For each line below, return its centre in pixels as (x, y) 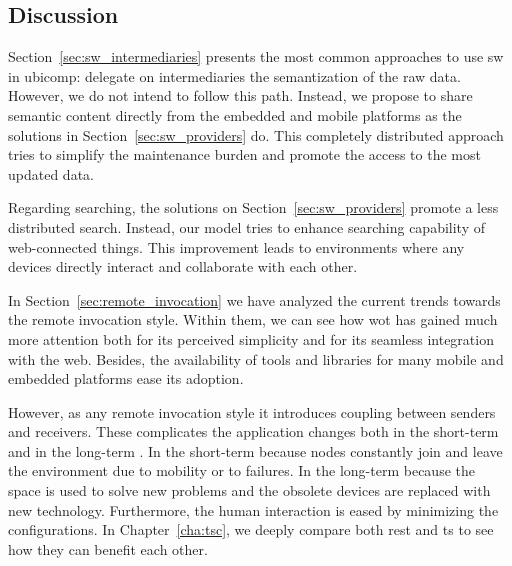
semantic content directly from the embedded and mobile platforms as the (235, 114)
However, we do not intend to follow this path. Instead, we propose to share (240, 95)
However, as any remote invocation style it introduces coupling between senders (252, 411)
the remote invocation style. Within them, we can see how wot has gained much (253, 319)
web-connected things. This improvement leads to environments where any (236, 246)
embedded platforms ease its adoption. (126, 378)
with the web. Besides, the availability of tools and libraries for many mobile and (256, 358)
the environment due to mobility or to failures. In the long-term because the (241, 470)
